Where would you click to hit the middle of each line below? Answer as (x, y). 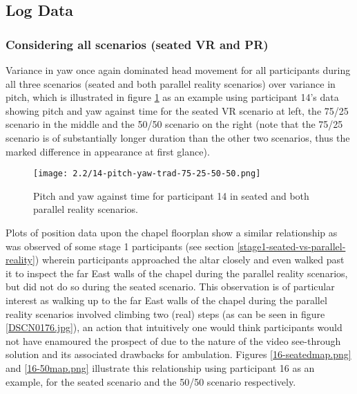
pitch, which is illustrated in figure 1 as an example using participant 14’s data (172, 97)
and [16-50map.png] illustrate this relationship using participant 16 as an (160, 367)
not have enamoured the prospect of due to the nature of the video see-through (173, 340)
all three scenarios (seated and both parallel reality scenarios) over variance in (171, 83)
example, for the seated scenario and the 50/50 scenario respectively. (151, 381)
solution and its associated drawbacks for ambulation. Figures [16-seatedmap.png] (178, 354)
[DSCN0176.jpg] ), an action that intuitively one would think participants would (174, 327)
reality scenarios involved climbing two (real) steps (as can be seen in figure (165, 313)
